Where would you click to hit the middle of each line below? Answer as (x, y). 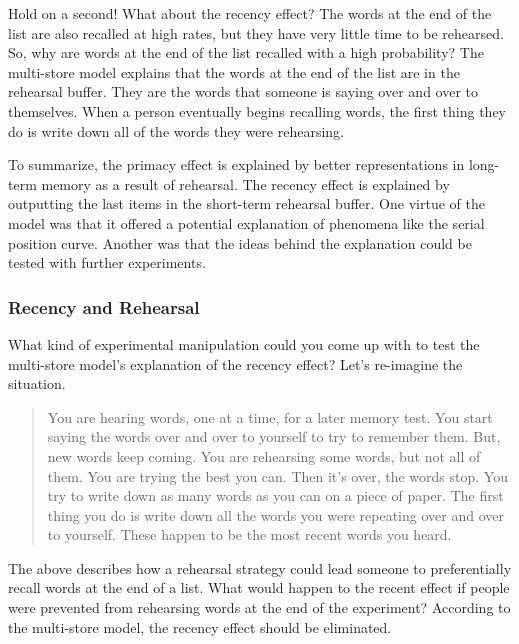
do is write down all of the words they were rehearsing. (176, 130)
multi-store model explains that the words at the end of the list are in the (234, 71)
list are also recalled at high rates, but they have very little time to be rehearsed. (256, 32)
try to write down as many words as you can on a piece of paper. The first (275, 495)
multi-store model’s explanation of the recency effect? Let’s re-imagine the (235, 363)
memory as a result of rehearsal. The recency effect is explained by (245, 183)
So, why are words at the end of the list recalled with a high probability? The (246, 52)
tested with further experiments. (107, 262)
